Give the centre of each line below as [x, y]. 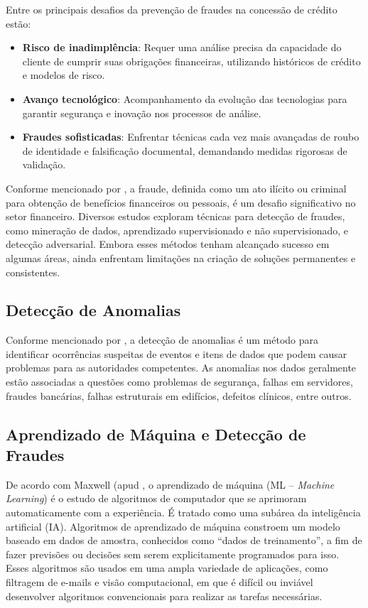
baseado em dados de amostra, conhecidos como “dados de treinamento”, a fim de [184, 540]
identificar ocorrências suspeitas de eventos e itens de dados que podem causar [177, 353]
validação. [44, 164]
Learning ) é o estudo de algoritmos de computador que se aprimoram [156, 498]
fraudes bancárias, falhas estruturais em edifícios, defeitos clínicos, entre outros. [179, 395]
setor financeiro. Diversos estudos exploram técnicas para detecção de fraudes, [175, 216]
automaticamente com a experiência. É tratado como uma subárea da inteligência [183, 512]
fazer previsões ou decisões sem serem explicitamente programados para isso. [173, 554]
